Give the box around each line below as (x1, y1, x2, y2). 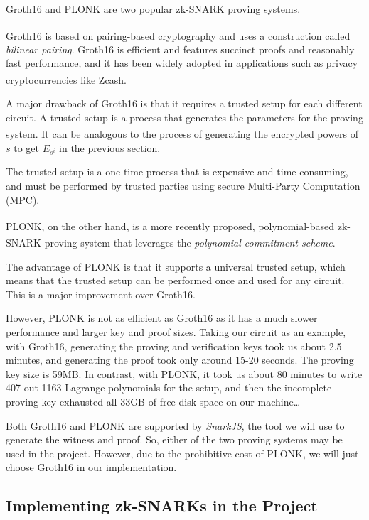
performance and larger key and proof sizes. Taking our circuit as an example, (6, 324, 346, 339)
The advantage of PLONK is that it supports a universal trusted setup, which (6, 259, 346, 273)
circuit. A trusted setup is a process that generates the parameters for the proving (6, 109, 363, 124)
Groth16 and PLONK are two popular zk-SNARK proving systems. (6, 1, 301, 16)
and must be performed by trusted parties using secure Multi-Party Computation (6, 178, 360, 193)
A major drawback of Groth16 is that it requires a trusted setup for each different (6, 96, 363, 111)
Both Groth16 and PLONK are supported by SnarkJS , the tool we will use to (6, 418, 345, 433)
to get (14, 140, 40, 155)
